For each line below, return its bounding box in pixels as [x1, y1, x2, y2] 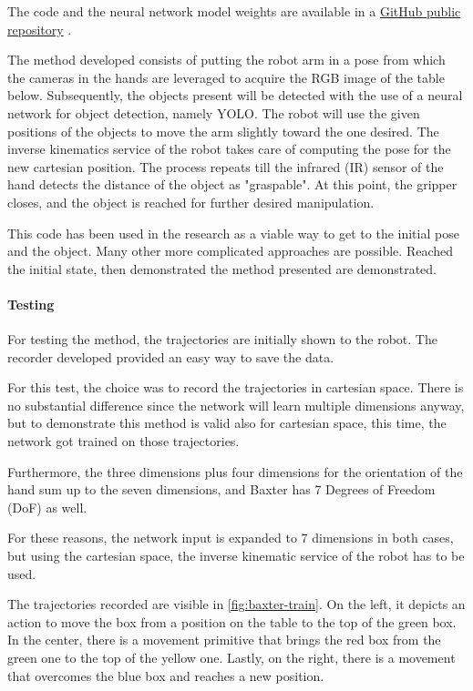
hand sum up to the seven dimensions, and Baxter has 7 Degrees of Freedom [7, 480, 436, 499]
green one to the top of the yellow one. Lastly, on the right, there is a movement [7, 648, 456, 667]
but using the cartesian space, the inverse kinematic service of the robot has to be [7, 546, 465, 565]
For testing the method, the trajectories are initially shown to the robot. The [7, 330, 437, 349]
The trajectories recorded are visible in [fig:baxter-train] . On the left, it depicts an [7, 594, 466, 614]
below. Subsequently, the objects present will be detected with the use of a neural [7, 86, 463, 105]
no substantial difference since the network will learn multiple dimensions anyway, [7, 395, 465, 414]
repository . [7, 19, 72, 38]
